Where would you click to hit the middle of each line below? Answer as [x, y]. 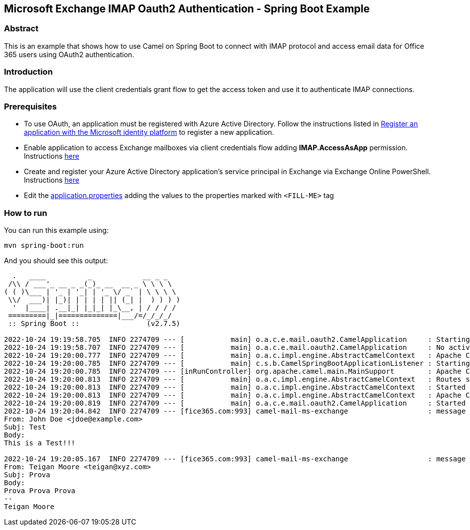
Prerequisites [30, 106]
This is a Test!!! [40, 443]
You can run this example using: [57, 230]
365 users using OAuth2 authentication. [69, 54]
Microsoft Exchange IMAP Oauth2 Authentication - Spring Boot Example [187, 9]
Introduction [28, 72]
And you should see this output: [56, 261]
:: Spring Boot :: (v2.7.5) [94, 324]
